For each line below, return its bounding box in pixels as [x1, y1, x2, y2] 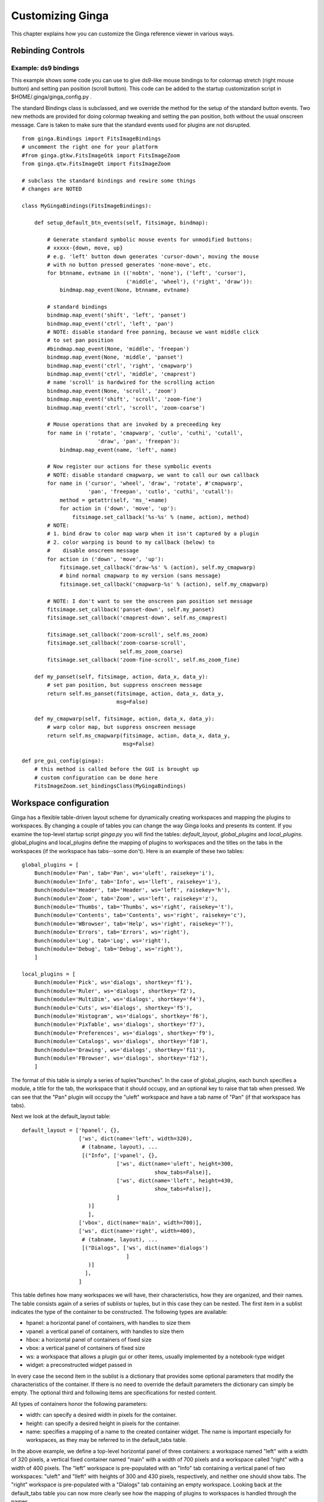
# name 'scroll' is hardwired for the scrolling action [47, 379, 215, 386]
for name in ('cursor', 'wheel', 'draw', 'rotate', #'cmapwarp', [47, 480, 244, 487]
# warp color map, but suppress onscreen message [47, 724, 196, 731]
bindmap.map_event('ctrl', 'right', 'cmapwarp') [47, 362, 193, 369]
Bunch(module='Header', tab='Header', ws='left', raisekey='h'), [34, 887, 231, 893]
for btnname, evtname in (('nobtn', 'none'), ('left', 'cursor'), [47, 270, 247, 276]
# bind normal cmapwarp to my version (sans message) [59, 573, 221, 579]
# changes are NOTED [22, 186, 82, 192]
